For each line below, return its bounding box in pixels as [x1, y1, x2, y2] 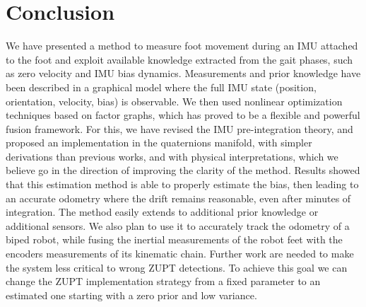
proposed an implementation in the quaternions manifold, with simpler [6, 135, 312, 150]
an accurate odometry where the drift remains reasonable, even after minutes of [6, 190, 351, 205]
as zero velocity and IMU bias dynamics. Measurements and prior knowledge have [6, 66, 361, 81]
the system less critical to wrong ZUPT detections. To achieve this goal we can [6, 260, 348, 274]
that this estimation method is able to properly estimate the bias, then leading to [6, 177, 359, 192]
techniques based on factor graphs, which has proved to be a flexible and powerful [6, 108, 360, 122]
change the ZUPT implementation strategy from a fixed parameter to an [6, 274, 321, 289]
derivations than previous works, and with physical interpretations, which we [6, 149, 338, 163]
